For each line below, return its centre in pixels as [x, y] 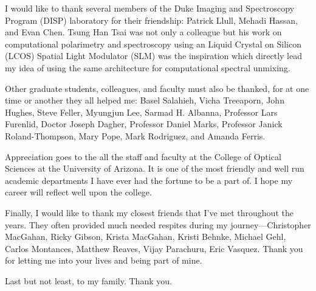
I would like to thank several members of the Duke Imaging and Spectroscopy [150, 8]
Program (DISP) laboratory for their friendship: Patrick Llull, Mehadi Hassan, [151, 20]
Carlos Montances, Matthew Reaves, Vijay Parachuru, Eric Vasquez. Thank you [154, 248]
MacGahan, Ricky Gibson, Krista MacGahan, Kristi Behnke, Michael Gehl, [146, 237]
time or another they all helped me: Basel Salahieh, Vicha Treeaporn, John [145, 100]
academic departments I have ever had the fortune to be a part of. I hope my [149, 180]
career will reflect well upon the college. [78, 192]
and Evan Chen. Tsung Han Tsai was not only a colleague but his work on [143, 32]
